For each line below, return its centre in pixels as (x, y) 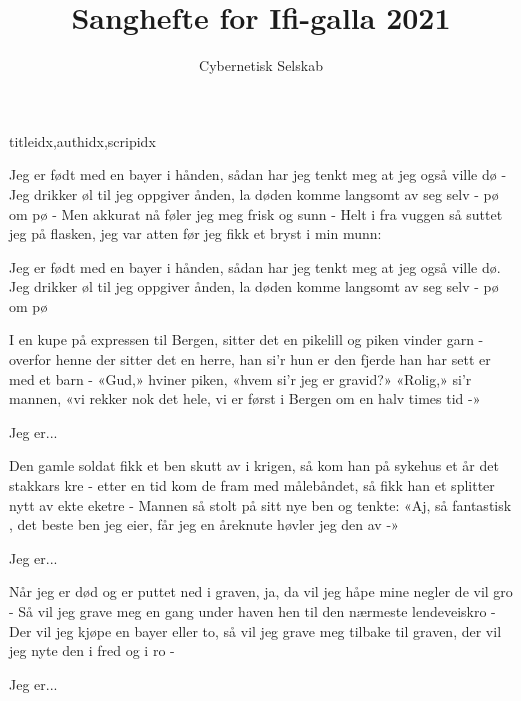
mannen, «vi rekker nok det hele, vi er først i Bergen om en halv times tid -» (245, 398)
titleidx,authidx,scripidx (82, 140)
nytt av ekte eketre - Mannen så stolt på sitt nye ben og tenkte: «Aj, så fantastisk (260, 504)
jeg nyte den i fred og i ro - (92, 650)
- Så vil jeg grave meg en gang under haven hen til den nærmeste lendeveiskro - (252, 611)
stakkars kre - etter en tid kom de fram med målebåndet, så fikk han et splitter (252, 485)
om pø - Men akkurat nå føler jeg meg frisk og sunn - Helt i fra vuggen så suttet (256, 213)
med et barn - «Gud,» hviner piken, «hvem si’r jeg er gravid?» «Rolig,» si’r (240, 378)
